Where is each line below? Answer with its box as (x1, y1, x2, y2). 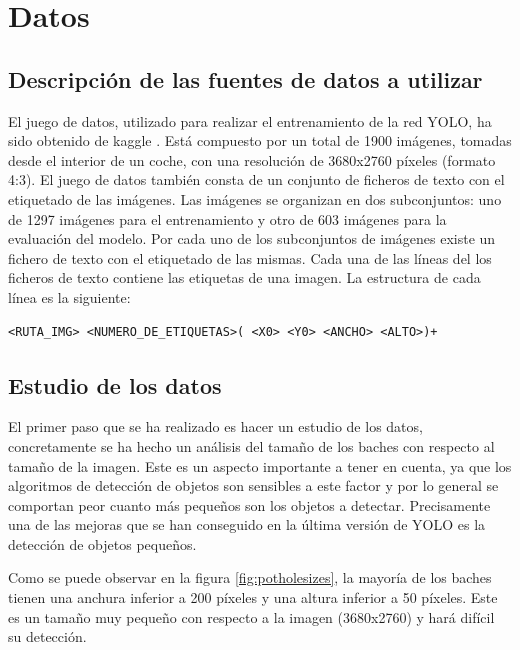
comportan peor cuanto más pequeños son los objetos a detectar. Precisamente (8, 494, 491, 515)
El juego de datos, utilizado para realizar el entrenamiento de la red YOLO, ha (8, 110, 492, 131)
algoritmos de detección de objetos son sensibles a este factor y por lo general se (8, 475, 499, 496)
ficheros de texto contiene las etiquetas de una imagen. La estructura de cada (8, 267, 481, 288)
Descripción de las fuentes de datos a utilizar (8, 63, 483, 94)
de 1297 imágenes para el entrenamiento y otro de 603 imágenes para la (8, 208, 447, 229)
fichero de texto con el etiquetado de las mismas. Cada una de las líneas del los (8, 247, 492, 268)
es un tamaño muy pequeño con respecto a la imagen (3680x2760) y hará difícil (8, 606, 495, 627)
